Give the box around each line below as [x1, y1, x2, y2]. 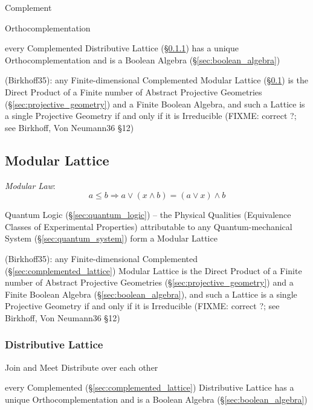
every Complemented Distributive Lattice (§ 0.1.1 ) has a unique [5, 42, 239, 54]
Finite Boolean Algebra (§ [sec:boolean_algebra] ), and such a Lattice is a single [5, 287, 297, 300]
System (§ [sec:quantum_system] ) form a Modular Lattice [5, 232, 218, 245]
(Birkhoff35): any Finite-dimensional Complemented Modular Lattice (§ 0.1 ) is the [5, 74, 308, 86]
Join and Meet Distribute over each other [5, 360, 158, 373]
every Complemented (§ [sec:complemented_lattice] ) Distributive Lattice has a [5, 381, 294, 394]
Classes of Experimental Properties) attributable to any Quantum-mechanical [5, 220, 292, 232]
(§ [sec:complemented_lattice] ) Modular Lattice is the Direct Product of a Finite [5, 264, 302, 277]
